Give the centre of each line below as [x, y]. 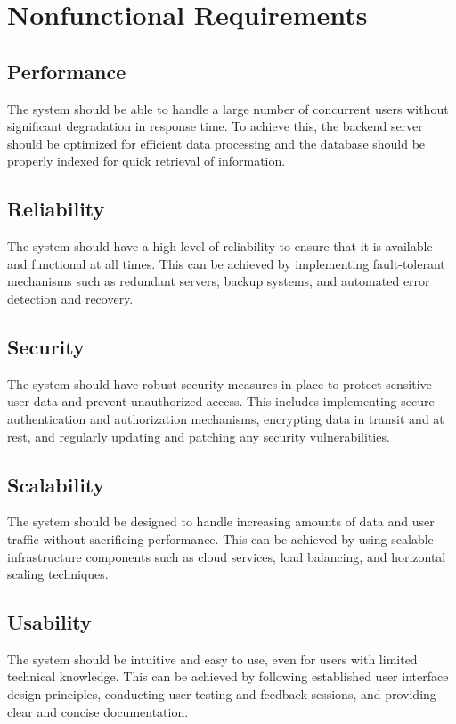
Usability [49, 622]
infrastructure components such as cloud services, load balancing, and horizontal [227, 556]
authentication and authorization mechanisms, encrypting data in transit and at [226, 418]
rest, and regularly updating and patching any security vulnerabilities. [199, 436]
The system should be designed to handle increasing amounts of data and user [221, 521]
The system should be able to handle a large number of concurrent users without [228, 108]
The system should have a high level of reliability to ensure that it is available [220, 246]
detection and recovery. [70, 298]
